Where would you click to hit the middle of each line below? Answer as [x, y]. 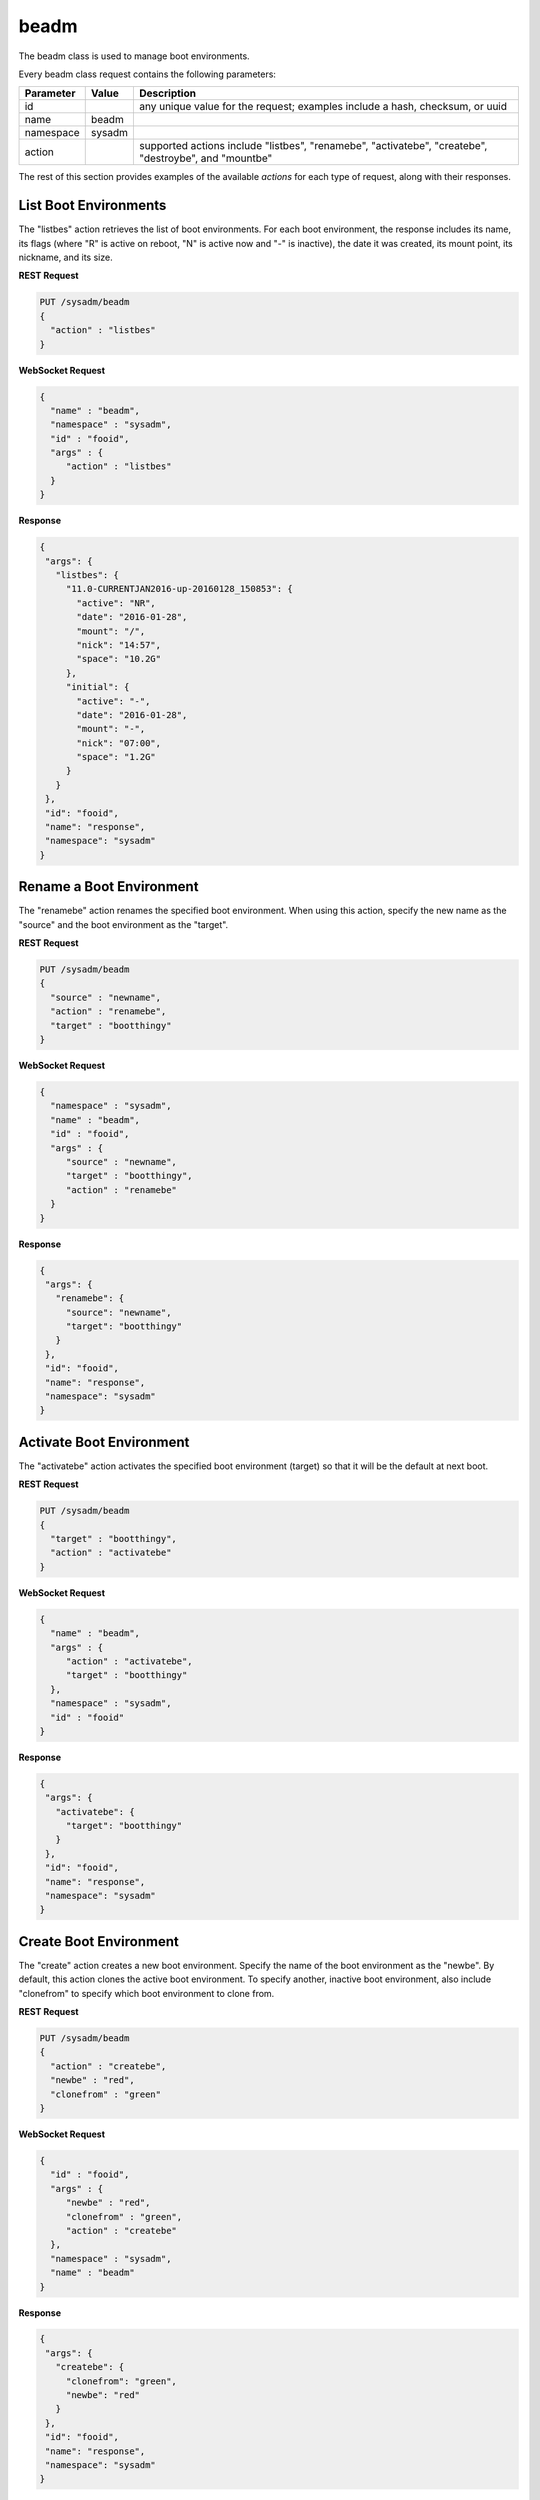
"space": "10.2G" [119, 659]
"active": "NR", [116, 603]
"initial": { [97, 687]
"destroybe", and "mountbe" [206, 158]
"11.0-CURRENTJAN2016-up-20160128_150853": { [179, 589]
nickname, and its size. [66, 257]
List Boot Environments [92, 205]
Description [168, 93]
